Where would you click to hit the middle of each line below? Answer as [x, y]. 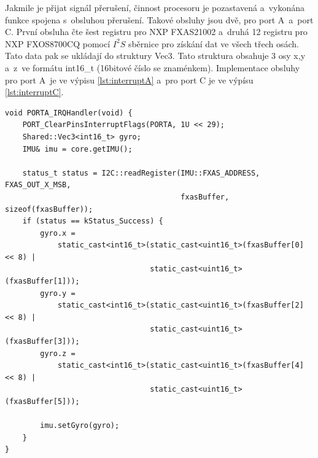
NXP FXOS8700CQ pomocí [58, 43]
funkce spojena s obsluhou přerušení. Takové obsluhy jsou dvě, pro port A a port [159, 19]
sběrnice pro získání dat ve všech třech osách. [213, 43]
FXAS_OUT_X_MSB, [38, 185]
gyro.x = [58, 233]
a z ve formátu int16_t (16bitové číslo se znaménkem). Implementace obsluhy [153, 67]
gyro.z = [58, 353]
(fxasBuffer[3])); [42, 342]
